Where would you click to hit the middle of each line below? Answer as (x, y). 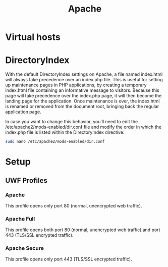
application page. (23, 112)
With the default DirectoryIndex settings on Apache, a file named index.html (84, 74)
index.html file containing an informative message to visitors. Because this (82, 90)
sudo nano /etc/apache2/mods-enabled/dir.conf (55, 142)
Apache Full (20, 219)
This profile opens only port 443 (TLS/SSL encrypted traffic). (69, 259)
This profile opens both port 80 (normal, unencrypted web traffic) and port (83, 230)
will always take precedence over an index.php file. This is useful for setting (84, 80)
